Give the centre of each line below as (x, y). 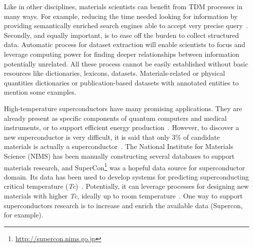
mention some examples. (40, 92)
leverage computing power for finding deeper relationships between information (122, 54)
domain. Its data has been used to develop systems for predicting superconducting (126, 176)
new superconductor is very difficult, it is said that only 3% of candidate (112, 137)
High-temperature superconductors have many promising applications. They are (123, 108)
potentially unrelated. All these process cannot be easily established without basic (126, 63)
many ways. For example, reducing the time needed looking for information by (121, 16)
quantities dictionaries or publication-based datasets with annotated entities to (121, 82)
